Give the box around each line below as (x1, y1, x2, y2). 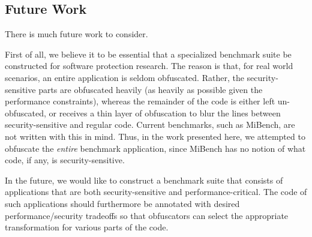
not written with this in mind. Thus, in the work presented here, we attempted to (5, 130, 305, 142)
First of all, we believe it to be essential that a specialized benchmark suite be (5, 47, 292, 60)
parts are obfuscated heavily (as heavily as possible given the (38, 83, 263, 95)
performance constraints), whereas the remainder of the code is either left (5, 95, 275, 107)
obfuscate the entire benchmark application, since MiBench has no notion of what (5, 142, 306, 154)
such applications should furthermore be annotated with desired (5, 197, 240, 209)
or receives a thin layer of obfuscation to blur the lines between (49, 106, 281, 119)
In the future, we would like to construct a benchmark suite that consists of (5, 173, 283, 186)
